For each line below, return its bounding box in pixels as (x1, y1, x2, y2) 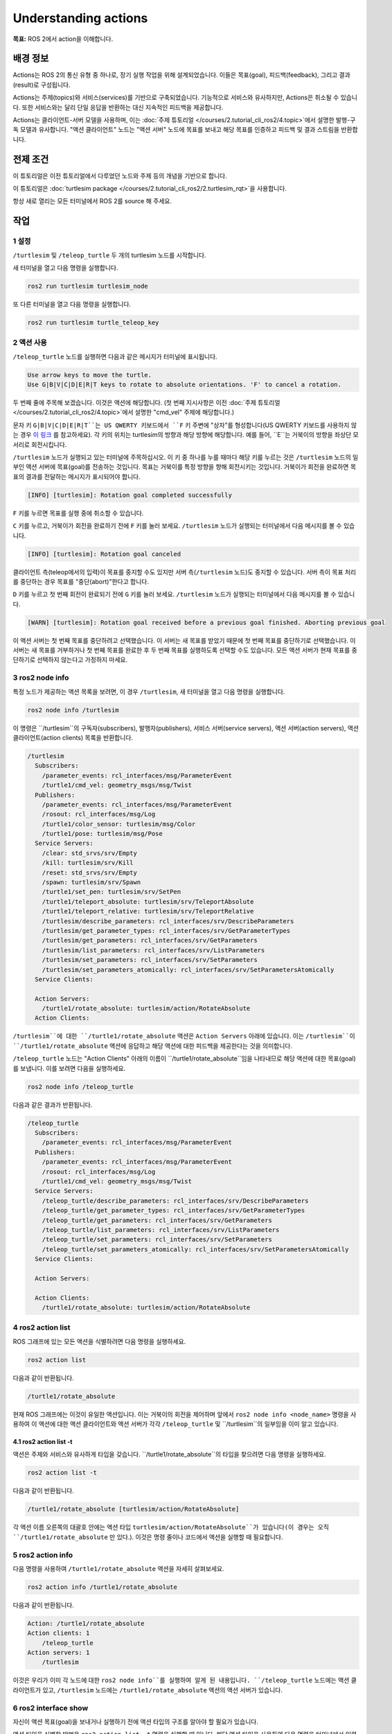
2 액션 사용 (12, 338, 48, 347)
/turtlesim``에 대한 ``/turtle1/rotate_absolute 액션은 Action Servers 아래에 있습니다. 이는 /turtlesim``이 (12, 1032, 356, 1040)
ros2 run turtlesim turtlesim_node (27, 282, 148, 291)
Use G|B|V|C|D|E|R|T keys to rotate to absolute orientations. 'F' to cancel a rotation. (27, 381, 342, 388)
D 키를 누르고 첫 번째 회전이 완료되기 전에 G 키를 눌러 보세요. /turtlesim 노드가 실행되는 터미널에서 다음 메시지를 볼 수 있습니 (12, 590, 355, 599)
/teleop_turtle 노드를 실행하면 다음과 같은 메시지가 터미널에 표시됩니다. (12, 352, 217, 361)
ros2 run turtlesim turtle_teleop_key (27, 318, 159, 326)
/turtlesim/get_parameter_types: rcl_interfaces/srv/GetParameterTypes (42, 927, 291, 934)
